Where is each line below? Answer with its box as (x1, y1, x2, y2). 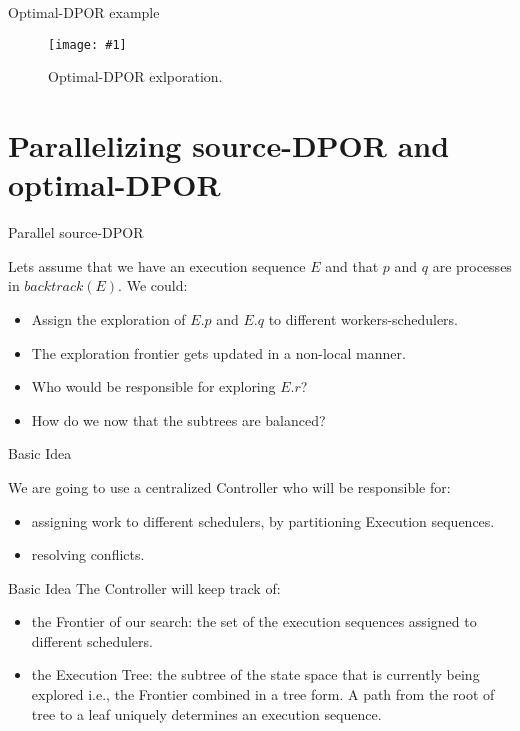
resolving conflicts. (31, 544, 145, 565)
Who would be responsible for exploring (31, 376, 276, 397)
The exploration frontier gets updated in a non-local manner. (31, 342, 406, 363)
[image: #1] (48, 37, 127, 52)
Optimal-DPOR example (8, 2, 160, 22)
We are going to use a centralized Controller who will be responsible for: (8, 476, 451, 497)
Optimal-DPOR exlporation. (48, 66, 223, 87)
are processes (432, 255, 512, 276)
